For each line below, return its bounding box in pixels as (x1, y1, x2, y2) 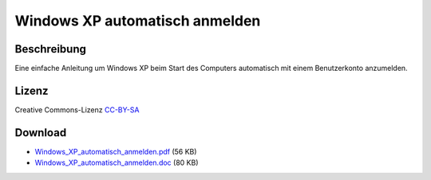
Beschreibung (14, 42, 87, 56)
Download (14, 126, 67, 139)
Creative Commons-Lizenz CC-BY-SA (14, 104, 140, 115)
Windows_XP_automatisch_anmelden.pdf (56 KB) (34, 147, 197, 156)
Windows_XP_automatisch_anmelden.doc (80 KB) (34, 158, 199, 167)
